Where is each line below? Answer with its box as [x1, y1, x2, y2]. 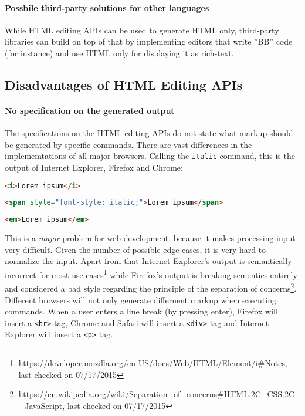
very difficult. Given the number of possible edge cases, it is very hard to [5, 243, 266, 255]
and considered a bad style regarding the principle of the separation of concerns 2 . [5, 280, 297, 294]
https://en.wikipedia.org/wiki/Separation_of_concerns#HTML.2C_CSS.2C [18, 388, 295, 400]
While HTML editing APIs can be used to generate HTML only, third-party [5, 23, 279, 36]
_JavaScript [18, 399, 63, 411]
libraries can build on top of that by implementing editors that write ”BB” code [5, 35, 293, 48]
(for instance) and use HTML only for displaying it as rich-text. [5, 46, 234, 59]
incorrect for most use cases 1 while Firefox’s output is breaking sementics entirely [5, 267, 297, 280]
